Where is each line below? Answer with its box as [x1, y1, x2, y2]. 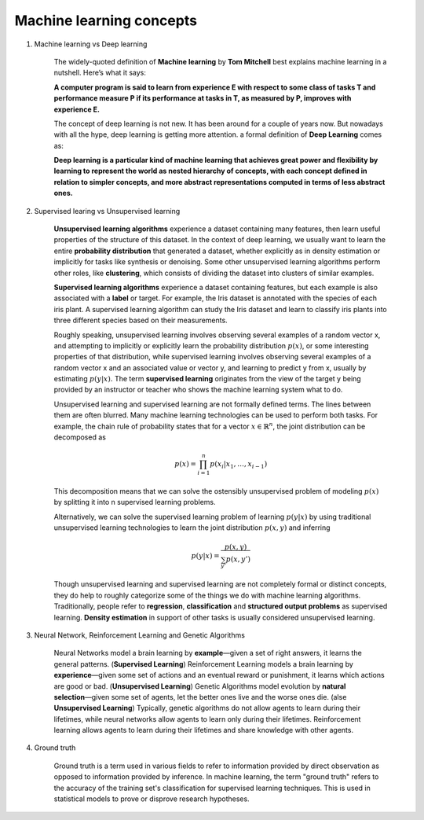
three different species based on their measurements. [53, 315, 228, 325]
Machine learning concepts [14, 12, 198, 29]
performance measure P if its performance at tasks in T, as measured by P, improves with [53, 94, 352, 103]
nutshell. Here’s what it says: [53, 68, 147, 78]
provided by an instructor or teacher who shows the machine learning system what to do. [53, 385, 343, 395]
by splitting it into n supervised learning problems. [53, 498, 216, 507]
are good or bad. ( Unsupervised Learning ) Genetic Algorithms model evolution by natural [53, 681, 346, 691]
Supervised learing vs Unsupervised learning [34, 206, 181, 215]
